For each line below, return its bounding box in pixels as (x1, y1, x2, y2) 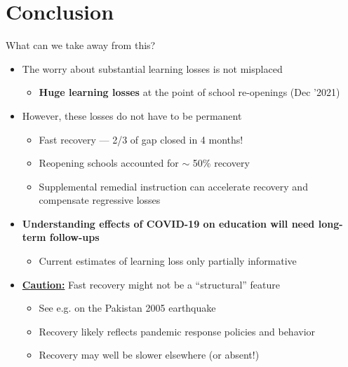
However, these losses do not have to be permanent (22, 108, 242, 123)
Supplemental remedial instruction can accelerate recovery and (39, 179, 308, 193)
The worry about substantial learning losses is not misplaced (22, 61, 283, 76)
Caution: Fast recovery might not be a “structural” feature (22, 277, 280, 291)
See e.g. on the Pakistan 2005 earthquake (39, 300, 216, 315)
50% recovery (192, 155, 250, 170)
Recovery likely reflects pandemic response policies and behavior (39, 324, 316, 338)
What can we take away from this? (6, 38, 156, 53)
